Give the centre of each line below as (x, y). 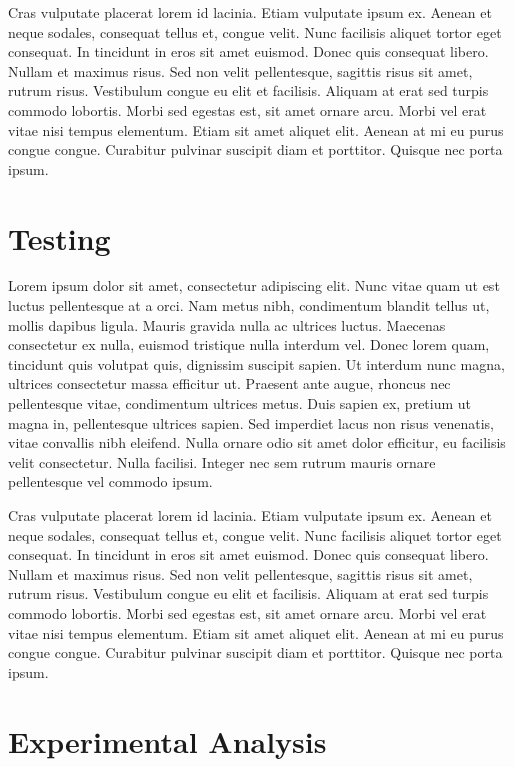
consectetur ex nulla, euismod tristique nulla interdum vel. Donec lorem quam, (249, 344)
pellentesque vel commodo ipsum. (110, 481)
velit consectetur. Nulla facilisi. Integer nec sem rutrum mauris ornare (222, 461)
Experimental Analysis (167, 740)
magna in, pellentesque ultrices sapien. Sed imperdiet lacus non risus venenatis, (251, 422)
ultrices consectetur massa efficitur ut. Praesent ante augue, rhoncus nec (229, 383)
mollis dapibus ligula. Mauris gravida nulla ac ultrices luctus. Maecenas (227, 324)
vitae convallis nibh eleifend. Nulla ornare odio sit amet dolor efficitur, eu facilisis (257, 442)
